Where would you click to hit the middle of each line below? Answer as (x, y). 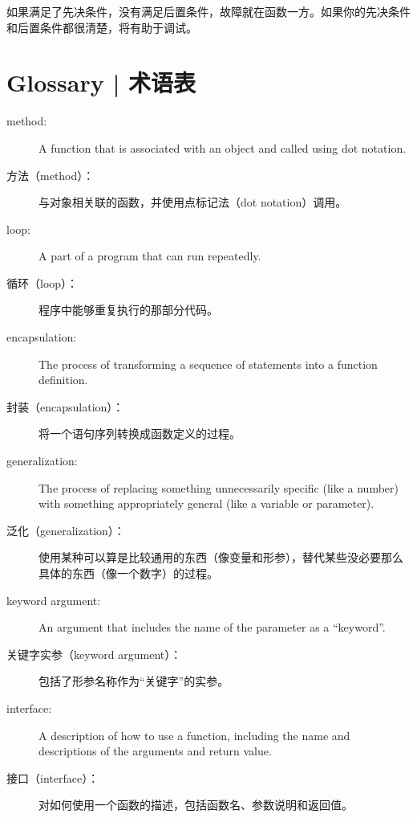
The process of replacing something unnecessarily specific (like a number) (219, 487)
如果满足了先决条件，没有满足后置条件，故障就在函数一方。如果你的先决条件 (208, 11)
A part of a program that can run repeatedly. (150, 256)
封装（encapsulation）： (65, 406)
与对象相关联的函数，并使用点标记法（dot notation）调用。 (193, 202)
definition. (63, 380)
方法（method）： (51, 175)
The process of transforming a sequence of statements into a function (208, 364)
